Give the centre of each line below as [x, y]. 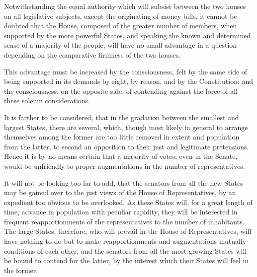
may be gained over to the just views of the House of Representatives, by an [120, 192]
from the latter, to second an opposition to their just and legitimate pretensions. [127, 146]
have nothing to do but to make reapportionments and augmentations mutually [125, 241]
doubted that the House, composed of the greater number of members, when [121, 26]
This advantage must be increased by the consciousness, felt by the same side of [126, 71]
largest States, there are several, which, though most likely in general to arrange [126, 127]
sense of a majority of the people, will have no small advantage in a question [121, 45]
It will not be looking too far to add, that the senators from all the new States [124, 182]
